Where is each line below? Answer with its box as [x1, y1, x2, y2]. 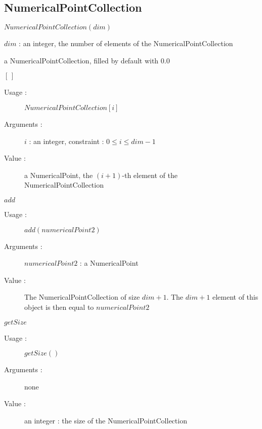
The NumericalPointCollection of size [24, 292, 140, 302]
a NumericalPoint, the [24, 169, 93, 180]
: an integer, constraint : [29, 135, 104, 146]
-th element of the [122, 169, 178, 180]
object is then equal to [24, 301, 94, 312]
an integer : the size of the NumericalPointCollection [24, 415, 187, 425]
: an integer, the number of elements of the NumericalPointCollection [19, 38, 233, 49]
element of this [212, 292, 258, 302]
